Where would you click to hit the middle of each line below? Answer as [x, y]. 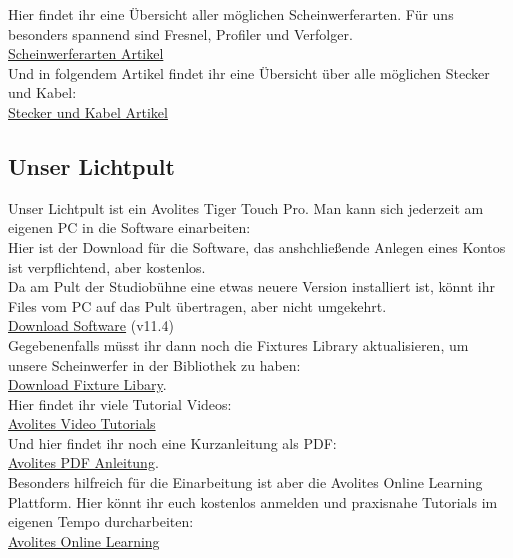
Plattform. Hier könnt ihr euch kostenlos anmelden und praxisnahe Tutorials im [253, 501]
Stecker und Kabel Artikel [88, 111]
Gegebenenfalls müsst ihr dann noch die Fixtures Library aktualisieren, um [238, 344]
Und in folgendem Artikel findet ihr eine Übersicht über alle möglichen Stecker [249, 72]
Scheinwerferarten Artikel [86, 53]
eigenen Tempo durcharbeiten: [101, 521]
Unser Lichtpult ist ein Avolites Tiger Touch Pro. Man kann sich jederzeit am [246, 207]
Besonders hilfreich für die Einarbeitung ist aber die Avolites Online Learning [245, 482]
